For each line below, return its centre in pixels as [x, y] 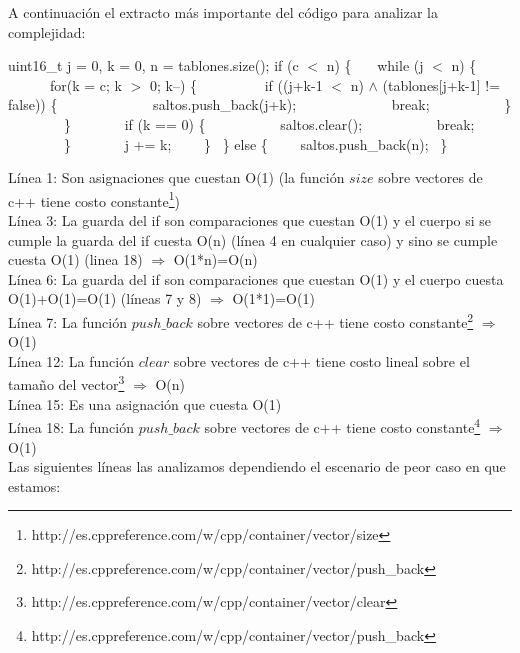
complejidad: [47, 31]
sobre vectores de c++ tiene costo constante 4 [342, 425]
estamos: [34, 485]
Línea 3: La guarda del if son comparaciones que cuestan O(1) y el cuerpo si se [250, 220]
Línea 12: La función [71, 360]
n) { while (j [375, 65]
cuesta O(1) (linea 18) [75, 259]
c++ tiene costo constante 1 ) [94, 199]
